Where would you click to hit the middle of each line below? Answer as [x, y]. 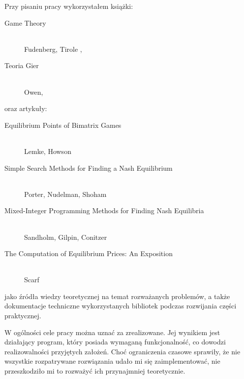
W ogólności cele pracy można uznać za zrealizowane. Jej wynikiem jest [112, 332]
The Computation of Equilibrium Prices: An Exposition [89, 253]
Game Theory [25, 22]
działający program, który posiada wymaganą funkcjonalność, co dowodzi [115, 342]
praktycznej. [23, 316]
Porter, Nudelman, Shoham [65, 194]
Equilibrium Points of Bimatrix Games [63, 125]
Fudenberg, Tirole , [53, 49]
